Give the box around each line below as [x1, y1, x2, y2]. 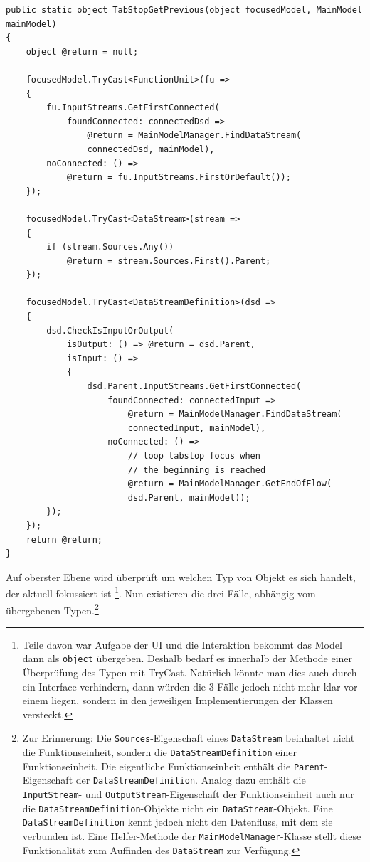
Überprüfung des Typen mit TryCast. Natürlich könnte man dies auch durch [22, 665, 357, 680]
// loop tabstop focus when [127, 451, 260, 461]
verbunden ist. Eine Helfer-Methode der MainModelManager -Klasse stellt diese [22, 829, 361, 844]
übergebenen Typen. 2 [6, 600, 99, 617]
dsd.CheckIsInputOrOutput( [46, 325, 174, 336]
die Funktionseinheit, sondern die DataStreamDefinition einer [22, 745, 297, 760]
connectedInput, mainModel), [127, 422, 266, 433]
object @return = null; [26, 46, 139, 57]
